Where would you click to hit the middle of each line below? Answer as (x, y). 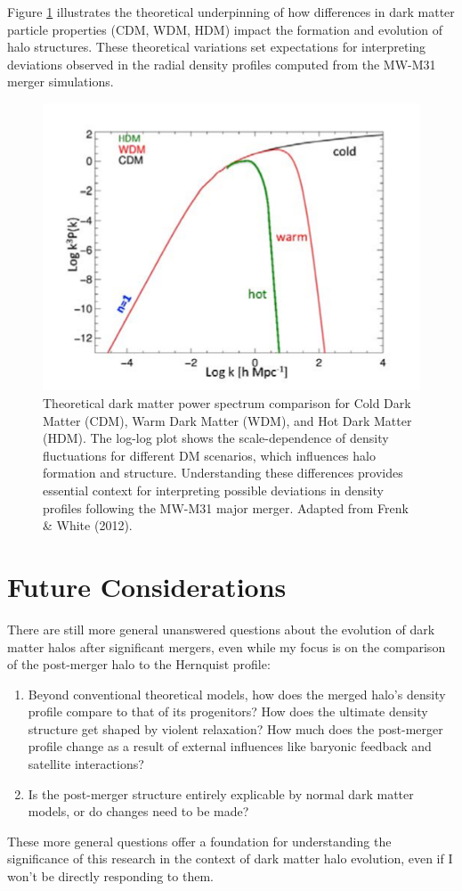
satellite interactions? (86, 764)
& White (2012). (88, 525)
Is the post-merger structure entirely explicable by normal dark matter (221, 793)
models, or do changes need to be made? (138, 811)
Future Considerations (147, 586)
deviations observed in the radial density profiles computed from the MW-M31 (222, 64)
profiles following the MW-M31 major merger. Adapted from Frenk (226, 507)
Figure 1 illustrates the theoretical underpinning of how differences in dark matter (231, 12)
